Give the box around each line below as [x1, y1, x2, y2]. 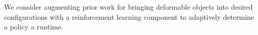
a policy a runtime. [4, 21, 63, 32]
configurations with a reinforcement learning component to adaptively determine [4, 11, 254, 22]
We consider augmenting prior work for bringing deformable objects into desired [4, 2, 253, 12]
